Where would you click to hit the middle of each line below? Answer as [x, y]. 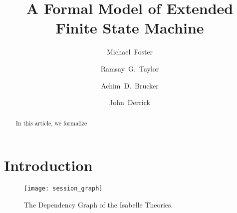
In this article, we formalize [51, 123]
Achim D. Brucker [130, 85]
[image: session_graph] [63, 189]
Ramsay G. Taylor [130, 68]
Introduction [48, 165]
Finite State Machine [130, 28]
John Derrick [130, 102]
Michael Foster [130, 52]
